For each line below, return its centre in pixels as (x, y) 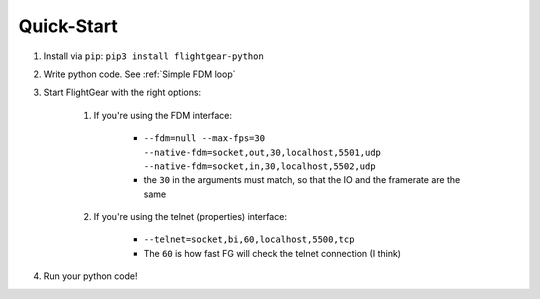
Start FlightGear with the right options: (122, 92)
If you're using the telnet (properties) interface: (190, 217)
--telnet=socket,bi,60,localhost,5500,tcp (249, 239)
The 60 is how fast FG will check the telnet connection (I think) (272, 253)
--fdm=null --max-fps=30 (204, 138)
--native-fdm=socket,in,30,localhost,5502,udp (259, 166)
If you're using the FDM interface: (163, 115)
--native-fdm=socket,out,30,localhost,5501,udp (262, 152)
